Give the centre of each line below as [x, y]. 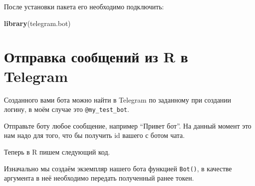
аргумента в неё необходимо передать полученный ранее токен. [99, 178]
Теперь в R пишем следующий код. [57, 151]
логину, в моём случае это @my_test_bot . [67, 109]
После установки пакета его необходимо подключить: [84, 6]
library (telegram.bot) [37, 23]
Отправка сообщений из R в [96, 57]
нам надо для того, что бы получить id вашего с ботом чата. [94, 135]
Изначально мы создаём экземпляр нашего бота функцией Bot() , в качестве [118, 168]
